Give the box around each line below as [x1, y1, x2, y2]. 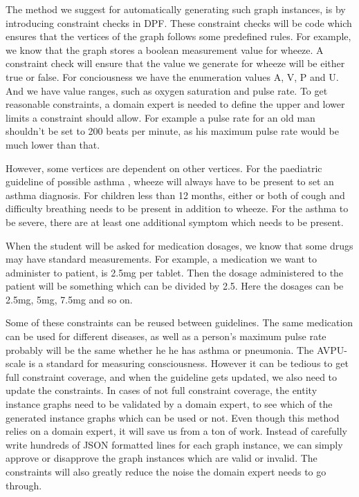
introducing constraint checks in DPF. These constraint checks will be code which [6, 15, 352, 30]
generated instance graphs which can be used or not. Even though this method [6, 410, 340, 424]
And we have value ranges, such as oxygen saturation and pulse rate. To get [6, 83, 328, 97]
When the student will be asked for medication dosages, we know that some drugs [6, 238, 353, 252]
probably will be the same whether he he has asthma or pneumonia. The [6, 342, 314, 357]
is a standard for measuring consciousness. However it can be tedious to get [28, 356, 349, 371]
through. [6, 478, 42, 492]
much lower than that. [6, 137, 100, 151]
